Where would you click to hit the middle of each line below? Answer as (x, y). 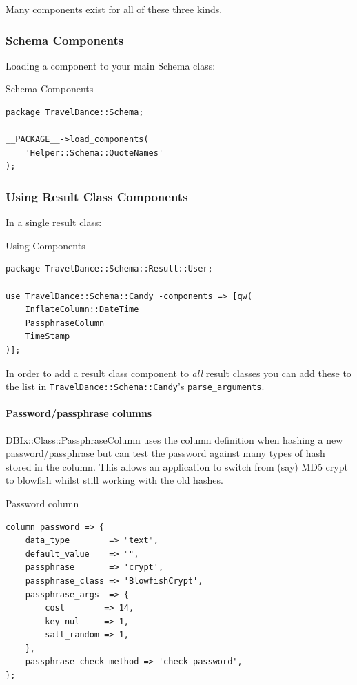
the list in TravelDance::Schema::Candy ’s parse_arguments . (135, 386)
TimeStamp (48, 337)
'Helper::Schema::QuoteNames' (94, 153)
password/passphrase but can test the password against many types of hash (165, 453)
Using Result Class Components (97, 196)
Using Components (45, 245)
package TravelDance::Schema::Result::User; (109, 269)
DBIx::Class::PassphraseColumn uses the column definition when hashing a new (174, 439)
